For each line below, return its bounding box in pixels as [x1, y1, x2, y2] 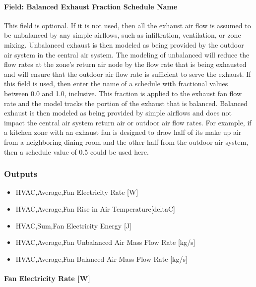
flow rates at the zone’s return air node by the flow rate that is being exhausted [4, 59, 247, 69]
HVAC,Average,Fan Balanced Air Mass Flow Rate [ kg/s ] [15, 253, 188, 264]
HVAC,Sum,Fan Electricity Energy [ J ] [15, 220, 131, 230]
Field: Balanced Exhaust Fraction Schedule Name [4, 1, 178, 11]
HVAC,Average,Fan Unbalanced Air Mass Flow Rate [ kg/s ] [15, 237, 195, 247]
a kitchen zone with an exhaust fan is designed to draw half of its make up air [4, 127, 242, 137]
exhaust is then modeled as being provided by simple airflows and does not [4, 108, 232, 118]
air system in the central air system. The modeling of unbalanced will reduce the [4, 49, 250, 59]
